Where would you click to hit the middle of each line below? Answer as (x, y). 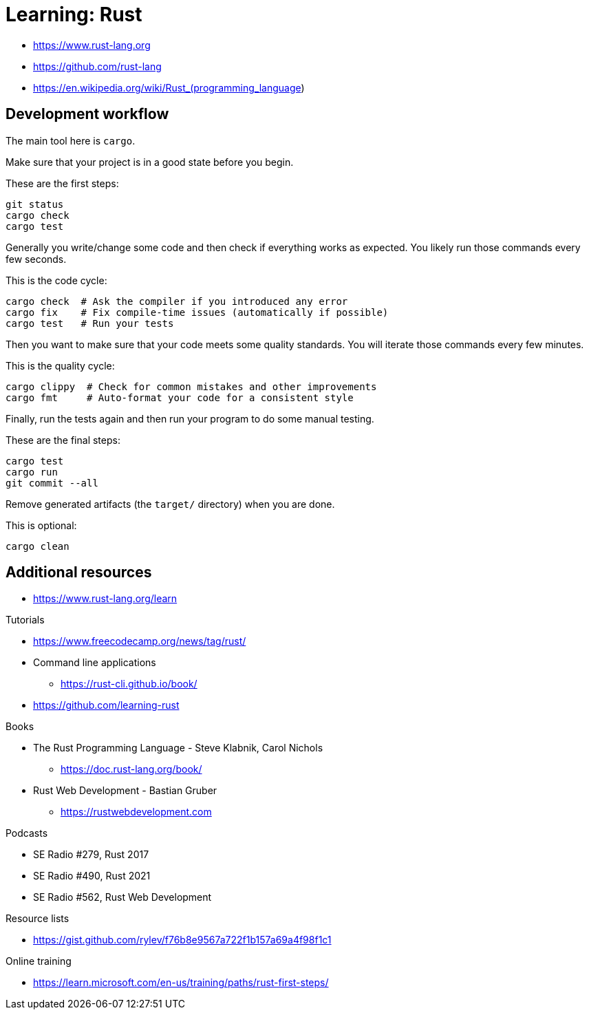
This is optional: (41, 525)
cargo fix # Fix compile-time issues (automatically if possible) (197, 312)
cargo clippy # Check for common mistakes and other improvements (191, 386)
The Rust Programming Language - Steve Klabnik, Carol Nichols (178, 748)
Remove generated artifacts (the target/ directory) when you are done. (170, 504)
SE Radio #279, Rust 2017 (91, 855)
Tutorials (25, 620)
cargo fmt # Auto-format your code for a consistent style (180, 397)
